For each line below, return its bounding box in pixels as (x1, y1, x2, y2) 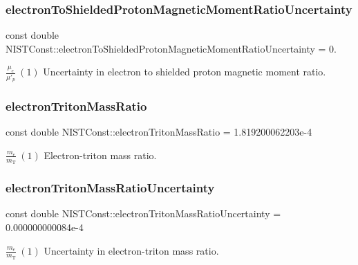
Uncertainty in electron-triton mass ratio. (44, 243, 219, 257)
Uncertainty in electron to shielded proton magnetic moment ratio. (43, 64, 326, 79)
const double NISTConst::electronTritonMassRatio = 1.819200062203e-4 (6, 125, 312, 139)
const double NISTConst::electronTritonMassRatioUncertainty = (6, 206, 281, 221)
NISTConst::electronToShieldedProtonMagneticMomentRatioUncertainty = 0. (6, 41, 337, 55)
